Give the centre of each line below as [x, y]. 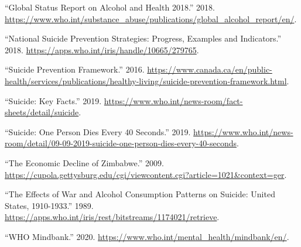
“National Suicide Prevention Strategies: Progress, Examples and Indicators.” [143, 38]
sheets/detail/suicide [42, 112]
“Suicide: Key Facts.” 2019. [53, 100]
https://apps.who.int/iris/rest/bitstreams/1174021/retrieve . [112, 217]
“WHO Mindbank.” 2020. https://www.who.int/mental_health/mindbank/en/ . [147, 236]
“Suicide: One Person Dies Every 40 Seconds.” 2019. [98, 131]
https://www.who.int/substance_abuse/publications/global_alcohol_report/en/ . [151, 18]
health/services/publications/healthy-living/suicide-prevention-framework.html [146, 80]
